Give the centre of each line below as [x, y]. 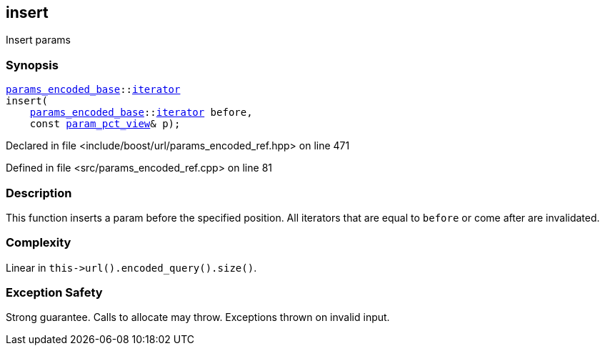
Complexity [39, 243]
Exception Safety [54, 293]
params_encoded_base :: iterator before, [141, 113]
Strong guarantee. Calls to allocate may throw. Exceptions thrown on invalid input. [198, 317]
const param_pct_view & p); [105, 124]
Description [39, 193]
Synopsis [32, 65]
